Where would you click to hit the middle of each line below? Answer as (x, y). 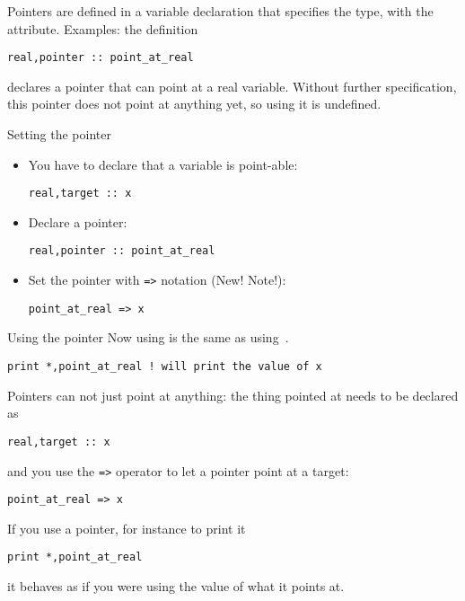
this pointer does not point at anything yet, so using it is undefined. (194, 104)
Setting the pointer (59, 134)
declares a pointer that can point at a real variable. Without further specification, (232, 86)
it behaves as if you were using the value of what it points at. (176, 586)
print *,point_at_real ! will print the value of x (165, 367)
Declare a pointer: (78, 221)
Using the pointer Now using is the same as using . (148, 337)
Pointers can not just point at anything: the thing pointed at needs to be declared (233, 395)
